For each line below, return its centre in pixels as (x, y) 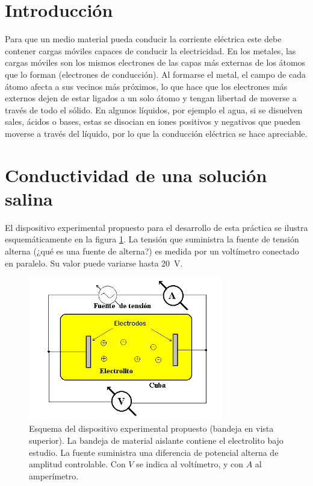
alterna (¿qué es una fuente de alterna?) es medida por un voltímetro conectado (152, 251)
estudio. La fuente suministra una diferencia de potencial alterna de (154, 452)
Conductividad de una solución (136, 175)
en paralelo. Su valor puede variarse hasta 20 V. (94, 263)
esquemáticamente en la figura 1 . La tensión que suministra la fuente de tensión (152, 239)
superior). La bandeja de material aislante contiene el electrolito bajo (156, 440)
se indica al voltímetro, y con (190, 464)
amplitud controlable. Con (77, 464)
